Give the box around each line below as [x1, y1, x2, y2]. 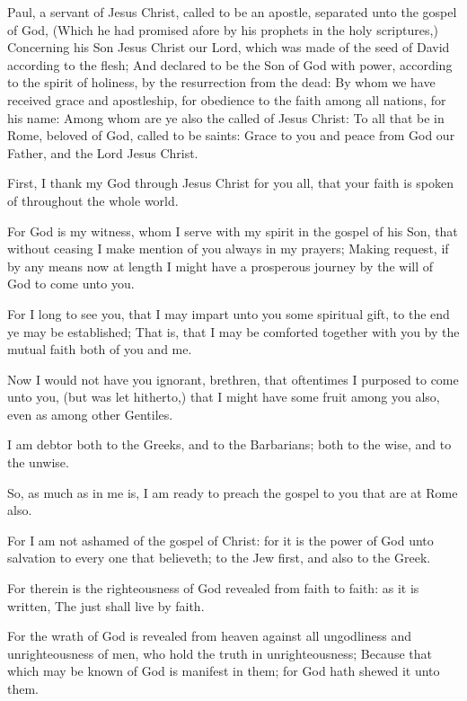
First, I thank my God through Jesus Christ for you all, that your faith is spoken [7, 173, 454, 192]
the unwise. [7, 453, 69, 472]
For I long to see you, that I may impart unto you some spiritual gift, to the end [7, 304, 450, 323]
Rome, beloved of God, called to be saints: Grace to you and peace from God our [7, 126, 455, 145]
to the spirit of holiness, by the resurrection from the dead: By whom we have [7, 73, 436, 92]
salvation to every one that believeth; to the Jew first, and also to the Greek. [7, 548, 431, 567]
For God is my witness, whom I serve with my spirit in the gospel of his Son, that [7, 221, 458, 240]
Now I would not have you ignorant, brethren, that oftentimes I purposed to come [7, 369, 459, 388]
